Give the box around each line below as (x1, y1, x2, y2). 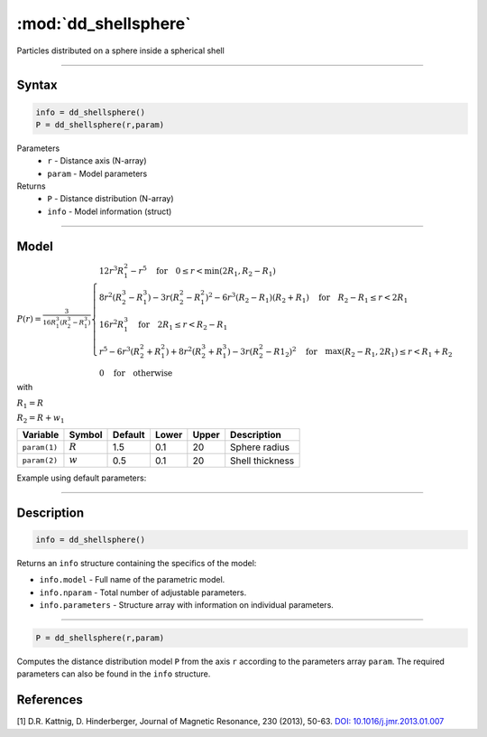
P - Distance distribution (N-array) (47, 193, 175, 204)
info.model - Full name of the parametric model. (39, 574, 225, 585)
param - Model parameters (47, 168, 148, 179)
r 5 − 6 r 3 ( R (98, 344, 141, 357)
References (16, 692, 83, 708)
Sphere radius (230, 441, 290, 453)
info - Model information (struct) (47, 206, 172, 217)
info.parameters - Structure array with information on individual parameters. (39, 599, 334, 610)
